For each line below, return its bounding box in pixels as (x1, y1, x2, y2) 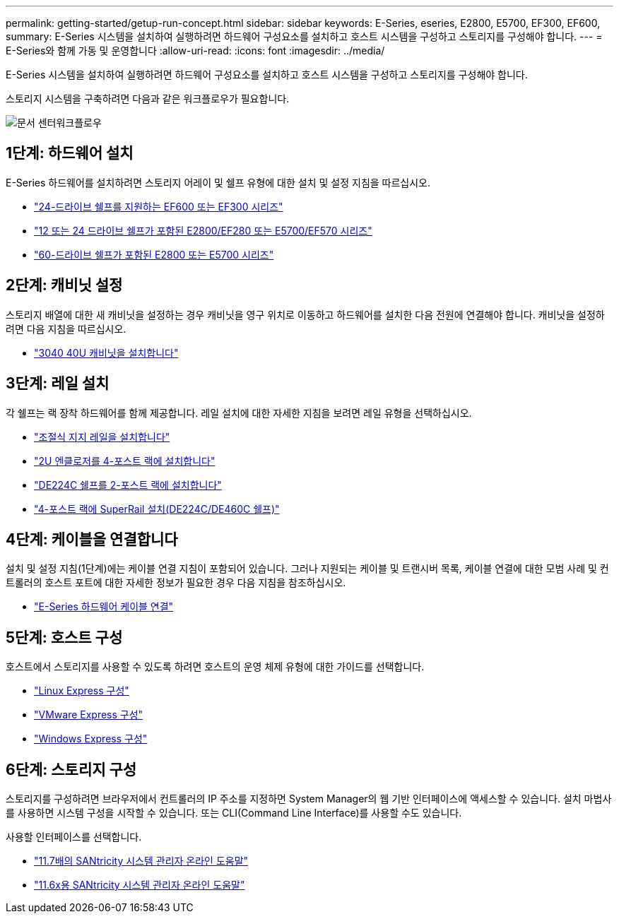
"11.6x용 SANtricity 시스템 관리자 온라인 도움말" (34, 879, 245, 891)
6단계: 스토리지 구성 (6, 760, 137, 778)
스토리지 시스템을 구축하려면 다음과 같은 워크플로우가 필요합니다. (6, 93, 290, 105)
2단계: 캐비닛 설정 (6, 276, 123, 295)
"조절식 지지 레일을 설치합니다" (34, 430, 170, 443)
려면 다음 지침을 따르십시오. (6, 322, 126, 335)
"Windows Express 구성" (34, 733, 148, 745)
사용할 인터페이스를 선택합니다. (6, 831, 142, 843)
